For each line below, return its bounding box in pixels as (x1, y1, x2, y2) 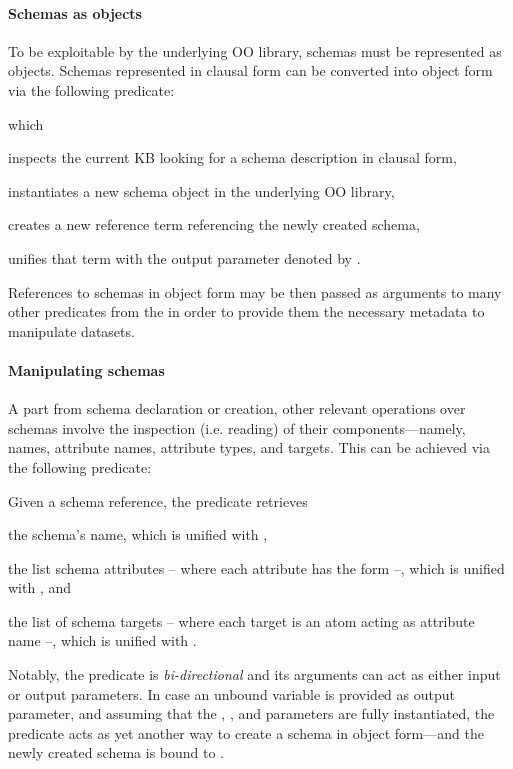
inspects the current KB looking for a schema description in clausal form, (8, 147, 457, 168)
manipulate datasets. (8, 320, 135, 341)
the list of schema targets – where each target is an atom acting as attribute (8, 610, 475, 631)
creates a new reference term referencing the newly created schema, (8, 214, 420, 235)
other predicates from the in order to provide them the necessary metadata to (8, 301, 485, 322)
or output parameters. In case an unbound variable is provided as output (8, 683, 455, 704)
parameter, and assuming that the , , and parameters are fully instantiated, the (8, 703, 495, 724)
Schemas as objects (8, 2, 142, 23)
